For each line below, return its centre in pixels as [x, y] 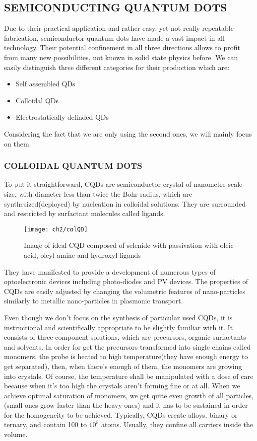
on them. [18, 143]
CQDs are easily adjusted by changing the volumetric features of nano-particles [125, 291]
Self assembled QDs [45, 84]
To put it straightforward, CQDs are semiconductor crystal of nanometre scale [123, 184]
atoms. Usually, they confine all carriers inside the [177, 424]
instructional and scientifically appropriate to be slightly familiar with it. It [119, 327]
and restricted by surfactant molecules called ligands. [85, 213]
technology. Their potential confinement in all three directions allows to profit [122, 47]
